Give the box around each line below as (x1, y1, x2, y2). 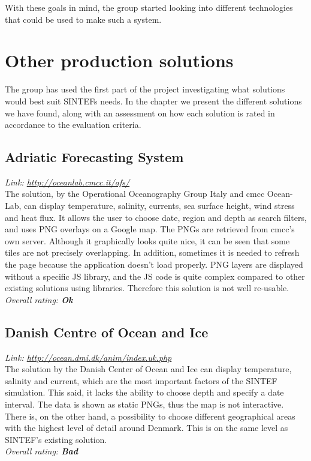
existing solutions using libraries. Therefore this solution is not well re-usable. (5, 282, 289, 294)
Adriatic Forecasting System (5, 148, 184, 166)
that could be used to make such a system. (5, 13, 162, 25)
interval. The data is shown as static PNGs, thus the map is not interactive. (5, 398, 284, 410)
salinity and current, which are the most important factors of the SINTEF (5, 374, 277, 387)
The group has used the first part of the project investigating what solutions (5, 83, 285, 95)
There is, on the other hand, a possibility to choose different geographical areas (5, 409, 295, 422)
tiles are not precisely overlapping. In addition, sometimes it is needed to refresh (5, 246, 300, 259)
